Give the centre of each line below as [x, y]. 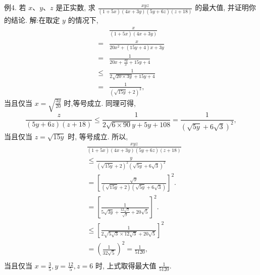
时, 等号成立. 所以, [98, 136]
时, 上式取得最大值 [126, 266]
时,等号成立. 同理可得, [100, 103]
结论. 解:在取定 [35, 20]
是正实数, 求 [75, 7]
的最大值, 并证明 [222, 7]
